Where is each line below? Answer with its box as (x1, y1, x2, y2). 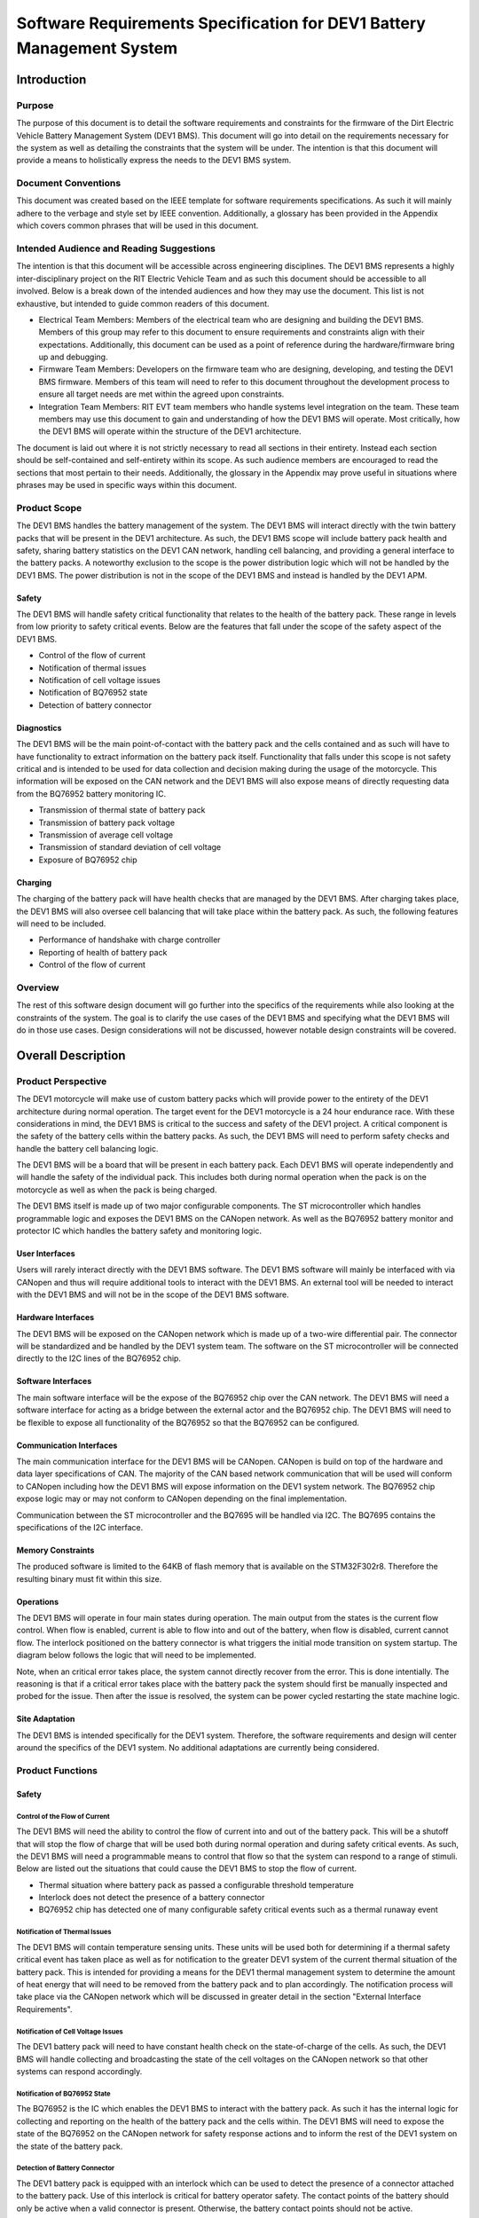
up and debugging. (38, 351, 108, 363)
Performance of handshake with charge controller (38, 934, 221, 945)
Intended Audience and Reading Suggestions (16, 242, 216, 255)
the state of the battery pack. (16, 2141, 123, 2151)
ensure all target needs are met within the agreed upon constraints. (38, 389, 285, 399)
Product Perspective (16, 1074, 107, 1087)
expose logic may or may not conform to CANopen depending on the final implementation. (16, 1493, 348, 1504)
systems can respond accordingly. (16, 2065, 143, 2076)
